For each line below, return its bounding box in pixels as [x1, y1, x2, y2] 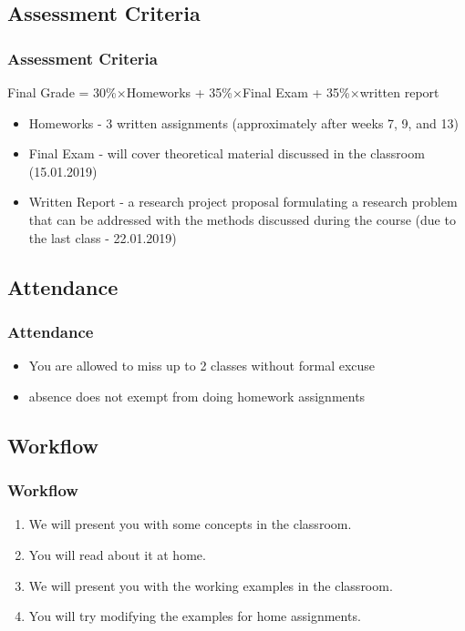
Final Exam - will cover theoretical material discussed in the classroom [28, 144, 425, 163]
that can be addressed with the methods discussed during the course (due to [28, 209, 456, 229]
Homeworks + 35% [126, 83, 233, 101]
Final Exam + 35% [242, 83, 350, 101]
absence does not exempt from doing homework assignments [28, 386, 366, 405]
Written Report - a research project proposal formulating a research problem [28, 192, 458, 211]
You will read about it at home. [28, 544, 206, 564]
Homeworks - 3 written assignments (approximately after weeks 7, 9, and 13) [28, 113, 459, 132]
